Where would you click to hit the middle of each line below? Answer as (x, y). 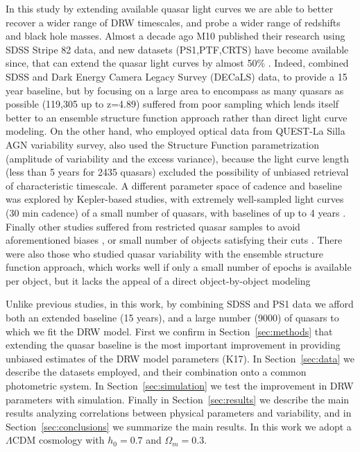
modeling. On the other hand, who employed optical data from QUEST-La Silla (175, 131)
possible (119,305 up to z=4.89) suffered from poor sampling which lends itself (172, 104)
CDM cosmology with (58, 440)
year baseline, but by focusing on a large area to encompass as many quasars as (175, 90)
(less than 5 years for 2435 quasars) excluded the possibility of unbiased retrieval (177, 172)
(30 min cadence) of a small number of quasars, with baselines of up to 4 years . (176, 212)
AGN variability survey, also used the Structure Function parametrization (162, 144)
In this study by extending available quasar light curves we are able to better (170, 8)
